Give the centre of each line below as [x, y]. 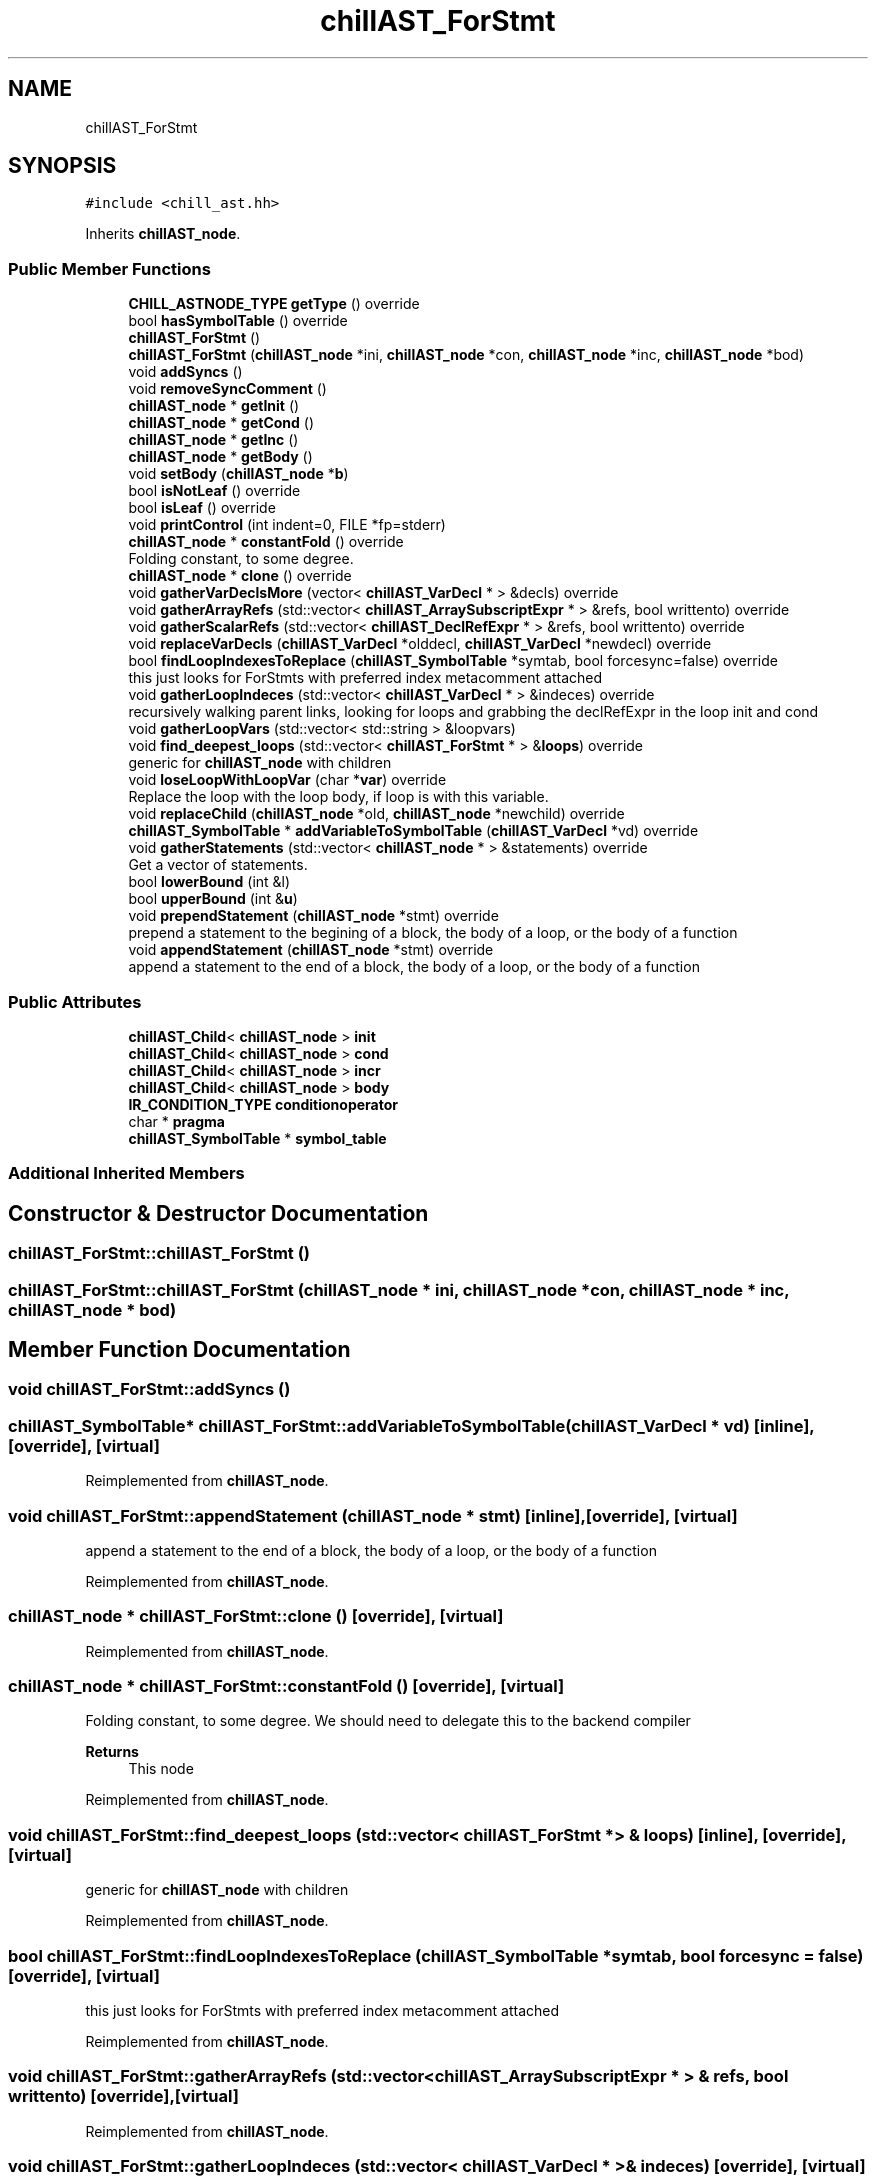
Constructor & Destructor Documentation [218, 1213]
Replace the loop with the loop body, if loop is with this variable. [338, 797]
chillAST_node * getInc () [213, 440]
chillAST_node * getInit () [214, 406]
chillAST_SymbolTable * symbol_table [257, 1138]
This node [161, 1769]
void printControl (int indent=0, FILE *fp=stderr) [287, 525]
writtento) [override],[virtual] [123, 2096]
